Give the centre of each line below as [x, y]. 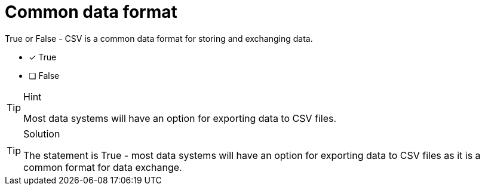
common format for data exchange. [103, 167]
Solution [42, 134]
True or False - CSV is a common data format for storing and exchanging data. [159, 38]
